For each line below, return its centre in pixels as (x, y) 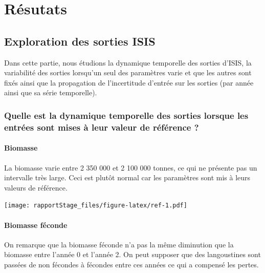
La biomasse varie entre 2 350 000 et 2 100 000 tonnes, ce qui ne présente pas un (131, 167)
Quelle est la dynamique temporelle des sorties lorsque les (126, 115)
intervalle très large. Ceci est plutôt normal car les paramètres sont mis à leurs (127, 177)
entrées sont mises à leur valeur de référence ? (102, 127)
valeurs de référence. (36, 187)
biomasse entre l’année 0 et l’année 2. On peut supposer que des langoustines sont (132, 254)
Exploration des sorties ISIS (80, 41)
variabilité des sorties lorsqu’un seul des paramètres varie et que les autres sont (128, 72)
